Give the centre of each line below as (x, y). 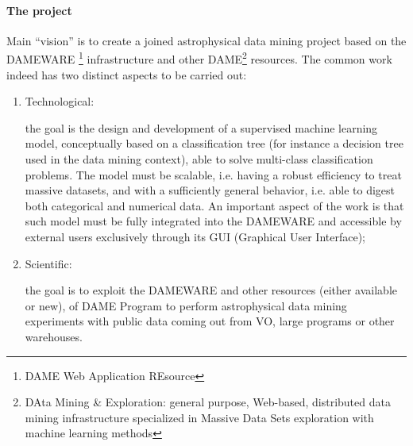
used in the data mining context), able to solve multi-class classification (199, 159)
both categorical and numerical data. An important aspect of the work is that (214, 205)
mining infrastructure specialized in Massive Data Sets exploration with (199, 417)
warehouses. (54, 336)
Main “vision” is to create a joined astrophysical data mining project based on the (206, 40)
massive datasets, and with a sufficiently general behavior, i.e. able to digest (210, 190)
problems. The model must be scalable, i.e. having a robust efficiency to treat (213, 174)
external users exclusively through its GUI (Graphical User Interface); (195, 236)
